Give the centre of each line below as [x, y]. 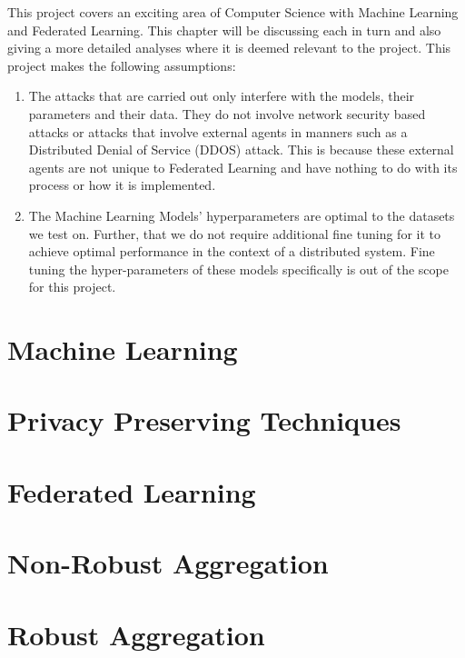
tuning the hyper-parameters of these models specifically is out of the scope [238, 269]
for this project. [72, 287]
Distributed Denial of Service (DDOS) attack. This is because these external [241, 150]
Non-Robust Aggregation [168, 563]
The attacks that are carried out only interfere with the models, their [222, 96]
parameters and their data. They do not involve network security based [227, 113]
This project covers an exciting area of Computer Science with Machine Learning [233, 12]
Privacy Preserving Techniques [204, 420]
